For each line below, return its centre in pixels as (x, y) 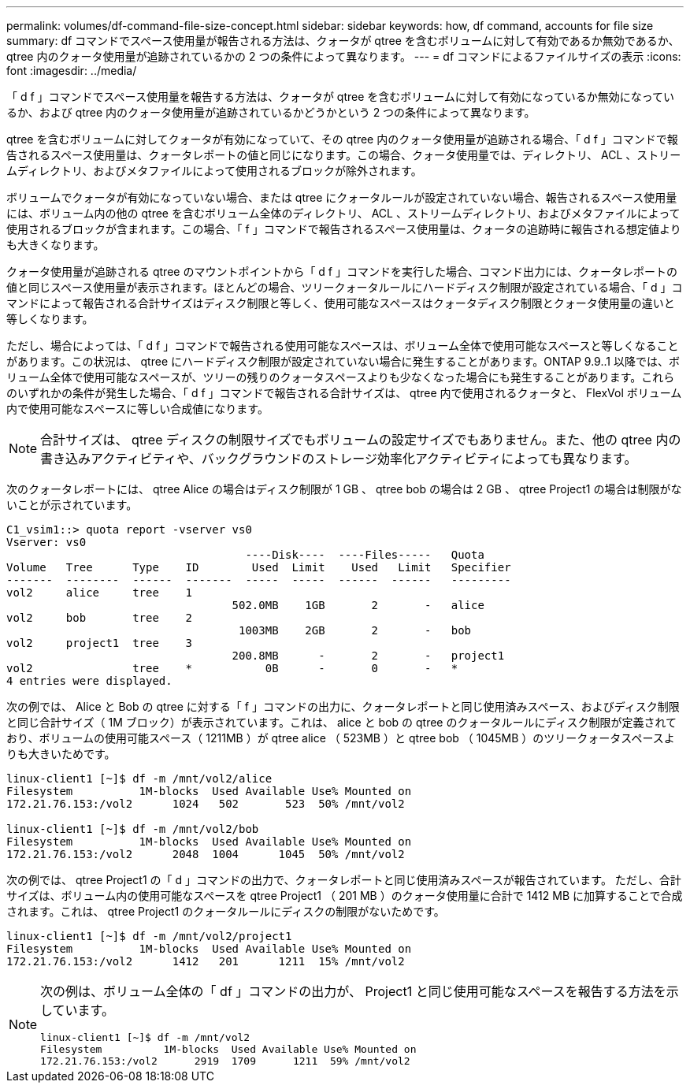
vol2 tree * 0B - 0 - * (232, 668)
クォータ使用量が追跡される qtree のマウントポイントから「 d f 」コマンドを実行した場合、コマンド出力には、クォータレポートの (342, 271)
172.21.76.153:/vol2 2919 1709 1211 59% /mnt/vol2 (225, 1061)
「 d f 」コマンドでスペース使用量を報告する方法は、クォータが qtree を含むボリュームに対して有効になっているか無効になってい (341, 97)
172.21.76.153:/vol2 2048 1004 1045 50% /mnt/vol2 (206, 854)
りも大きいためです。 (61, 754)
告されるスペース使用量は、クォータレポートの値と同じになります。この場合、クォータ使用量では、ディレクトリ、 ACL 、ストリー (344, 155)
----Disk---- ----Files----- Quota (365, 555)
